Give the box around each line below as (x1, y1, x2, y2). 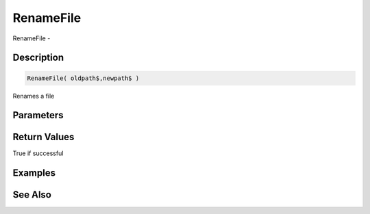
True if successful (12, 149, 64, 157)
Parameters (12, 109, 64, 121)
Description (12, 52, 64, 64)
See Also (12, 189, 51, 201)
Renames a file (12, 92, 55, 100)
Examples (12, 168, 56, 179)
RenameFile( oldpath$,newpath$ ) (27, 74, 140, 82)
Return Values (12, 131, 75, 143)
